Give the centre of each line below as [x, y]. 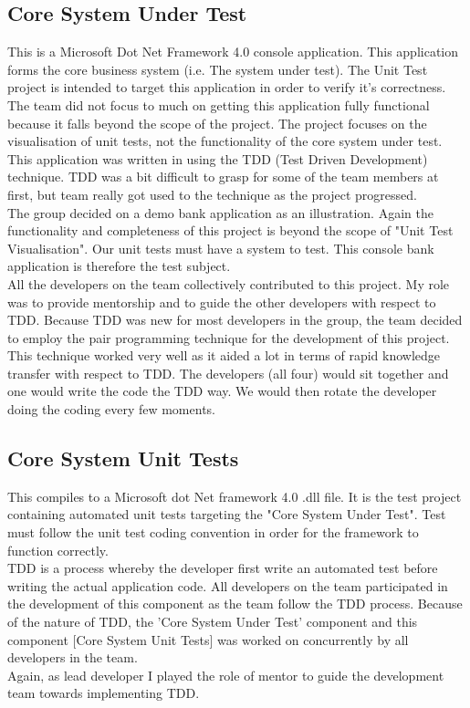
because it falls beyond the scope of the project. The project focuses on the [217, 123]
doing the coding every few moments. [111, 409]
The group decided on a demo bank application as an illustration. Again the [220, 212]
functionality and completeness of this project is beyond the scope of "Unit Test [230, 230]
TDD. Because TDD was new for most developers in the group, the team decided [235, 320]
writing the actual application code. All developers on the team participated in [228, 585]
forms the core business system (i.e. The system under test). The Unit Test [218, 69]
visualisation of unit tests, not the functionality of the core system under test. [225, 141]
